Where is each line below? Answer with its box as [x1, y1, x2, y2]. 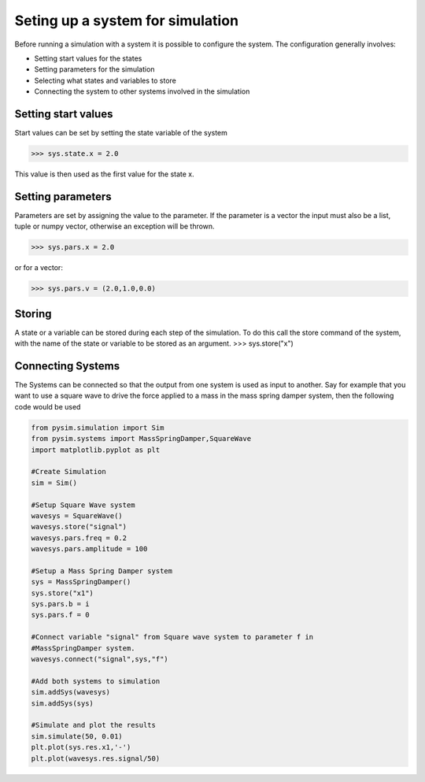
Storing [14, 307, 52, 321]
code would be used [14, 402, 81, 411]
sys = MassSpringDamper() [31, 577, 131, 587]
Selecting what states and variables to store [34, 76, 177, 85]
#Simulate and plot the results [31, 721, 157, 730]
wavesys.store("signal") [31, 522, 128, 532]
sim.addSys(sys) [31, 699, 94, 708]
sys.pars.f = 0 [31, 610, 90, 620]
